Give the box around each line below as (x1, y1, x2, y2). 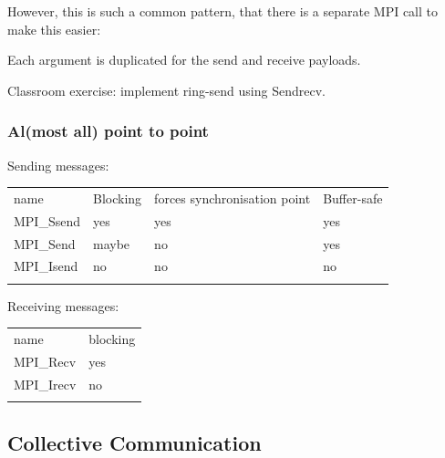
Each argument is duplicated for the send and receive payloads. (7, 50, 361, 69)
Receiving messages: (7, 296, 119, 315)
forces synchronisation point (154, 188, 311, 207)
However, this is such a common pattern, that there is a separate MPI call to (7, 2, 439, 20)
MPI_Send (14, 234, 76, 253)
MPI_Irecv (14, 374, 77, 393)
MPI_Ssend (14, 211, 81, 230)
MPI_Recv (14, 352, 77, 370)
